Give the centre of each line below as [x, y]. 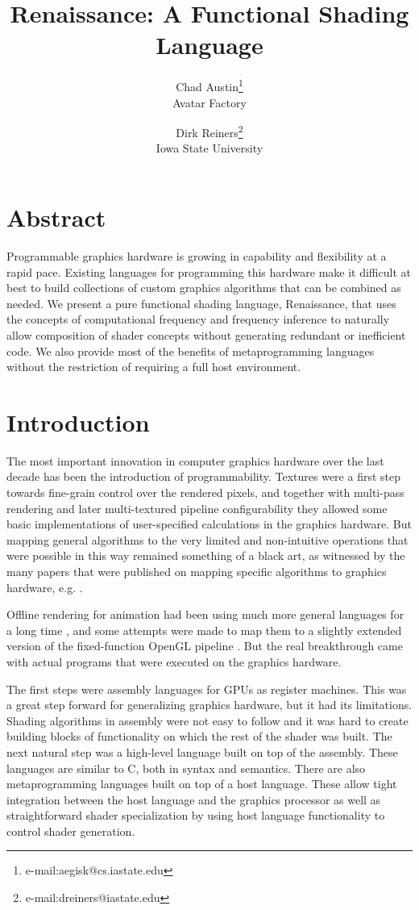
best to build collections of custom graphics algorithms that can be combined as [204, 288]
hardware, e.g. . [45, 587]
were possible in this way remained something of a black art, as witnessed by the [206, 555]
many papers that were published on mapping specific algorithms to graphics [197, 571]
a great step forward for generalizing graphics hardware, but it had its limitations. [209, 705]
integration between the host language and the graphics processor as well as [194, 799]
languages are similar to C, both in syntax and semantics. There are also [186, 768]
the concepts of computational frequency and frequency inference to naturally [198, 319]
